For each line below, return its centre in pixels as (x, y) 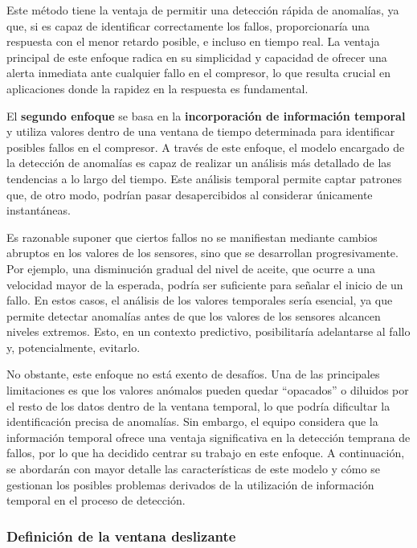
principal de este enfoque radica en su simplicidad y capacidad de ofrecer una (197, 57)
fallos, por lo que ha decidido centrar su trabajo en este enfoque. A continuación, (206, 453)
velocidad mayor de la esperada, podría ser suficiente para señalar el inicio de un (205, 284)
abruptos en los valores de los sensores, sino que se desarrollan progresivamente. (202, 253)
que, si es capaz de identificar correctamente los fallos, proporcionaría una (188, 25)
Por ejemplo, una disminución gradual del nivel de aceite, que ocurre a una (191, 268)
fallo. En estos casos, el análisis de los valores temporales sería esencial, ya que (200, 300)
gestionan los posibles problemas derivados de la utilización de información (190, 484)
